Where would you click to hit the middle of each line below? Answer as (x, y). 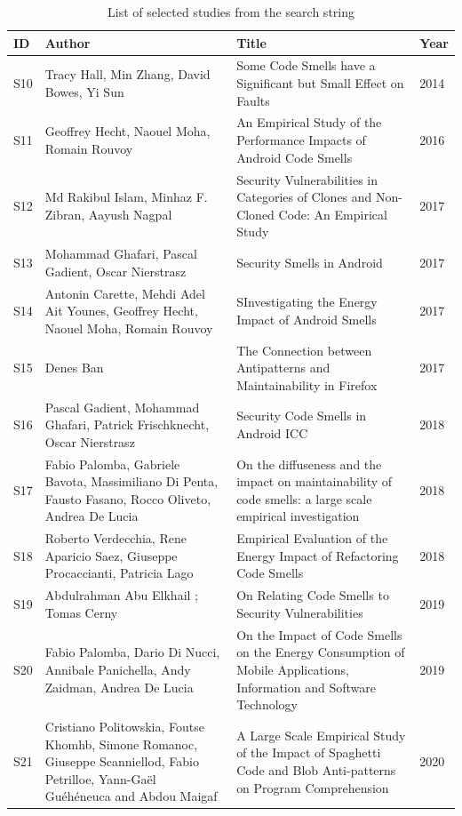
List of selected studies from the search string (231, 12)
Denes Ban (74, 368)
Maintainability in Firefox (307, 384)
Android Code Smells (295, 157)
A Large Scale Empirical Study (321, 735)
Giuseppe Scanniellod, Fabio (122, 761)
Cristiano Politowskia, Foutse (124, 726)
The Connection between (304, 350)
